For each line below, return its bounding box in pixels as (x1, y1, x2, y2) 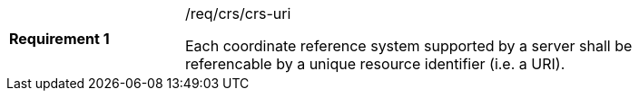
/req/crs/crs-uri (185, 4, 291, 22)
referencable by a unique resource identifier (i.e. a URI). (185, 55, 565, 73)
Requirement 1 (9, 30, 110, 48)
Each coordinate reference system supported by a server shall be (185, 37, 633, 55)
